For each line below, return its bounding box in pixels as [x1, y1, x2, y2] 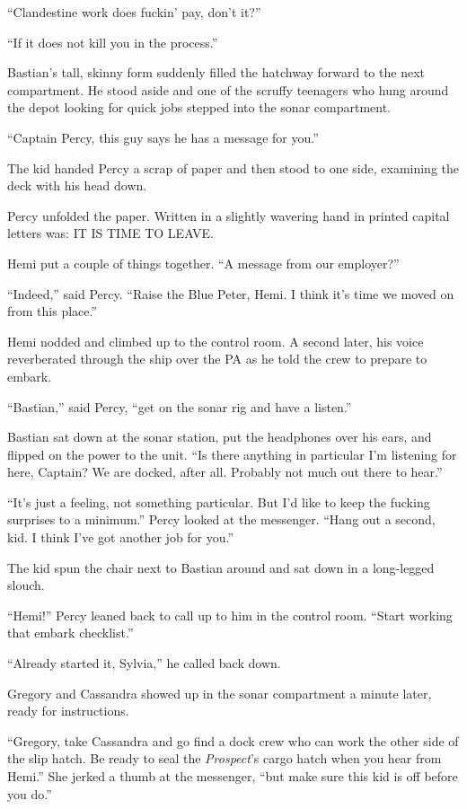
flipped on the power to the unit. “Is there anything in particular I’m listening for [7, 444, 457, 463]
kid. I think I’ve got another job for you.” [7, 528, 234, 547]
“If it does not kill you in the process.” [7, 32, 218, 51]
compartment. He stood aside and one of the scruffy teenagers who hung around [7, 80, 449, 99]
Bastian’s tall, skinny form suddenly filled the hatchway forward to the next [7, 63, 425, 82]
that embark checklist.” [7, 623, 134, 642]
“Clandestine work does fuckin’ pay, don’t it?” [7, 3, 261, 21]
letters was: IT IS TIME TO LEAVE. [7, 224, 215, 242]
